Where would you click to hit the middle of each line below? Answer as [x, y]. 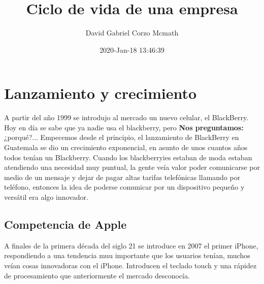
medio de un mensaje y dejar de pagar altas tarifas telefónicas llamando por [122, 177]
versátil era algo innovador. [46, 197]
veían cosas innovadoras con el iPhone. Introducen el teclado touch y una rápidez [130, 265]
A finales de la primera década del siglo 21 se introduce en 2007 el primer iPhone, [131, 245]
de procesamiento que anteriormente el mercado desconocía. [97, 275]
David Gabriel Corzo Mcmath [132, 33]
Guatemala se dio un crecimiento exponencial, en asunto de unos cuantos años [126, 147]
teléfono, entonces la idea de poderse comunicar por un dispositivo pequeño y [124, 187]
